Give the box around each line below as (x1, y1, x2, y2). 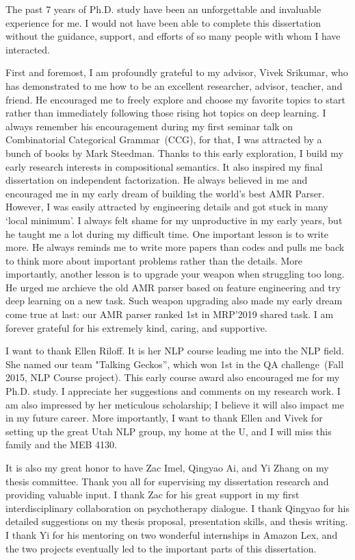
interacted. (5, 42, 50, 56)
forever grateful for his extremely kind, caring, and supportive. (5, 320, 267, 334)
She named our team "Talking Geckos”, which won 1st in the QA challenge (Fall (5, 356, 344, 371)
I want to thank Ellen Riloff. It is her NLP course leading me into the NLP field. (5, 343, 344, 358)
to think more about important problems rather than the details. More (5, 253, 303, 267)
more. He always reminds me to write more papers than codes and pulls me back (5, 240, 345, 254)
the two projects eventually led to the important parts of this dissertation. (5, 541, 317, 555)
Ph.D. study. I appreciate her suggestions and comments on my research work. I (5, 384, 341, 398)
